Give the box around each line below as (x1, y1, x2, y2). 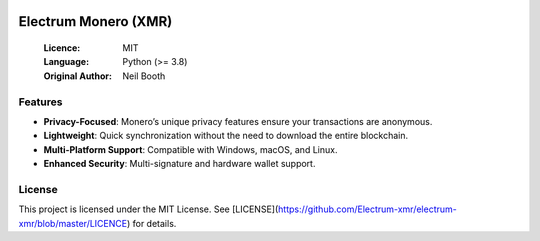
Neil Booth (122, 70, 166, 82)
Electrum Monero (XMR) (18, 13, 173, 30)
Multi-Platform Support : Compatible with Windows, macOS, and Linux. (43, 143, 338, 155)
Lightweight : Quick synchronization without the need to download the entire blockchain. (43, 130, 409, 142)
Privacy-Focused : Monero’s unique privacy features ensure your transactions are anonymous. (43, 115, 433, 127)
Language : (43, 56, 90, 68)
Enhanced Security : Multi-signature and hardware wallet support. (43, 158, 316, 170)
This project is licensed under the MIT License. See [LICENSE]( (18, 203, 279, 215)
